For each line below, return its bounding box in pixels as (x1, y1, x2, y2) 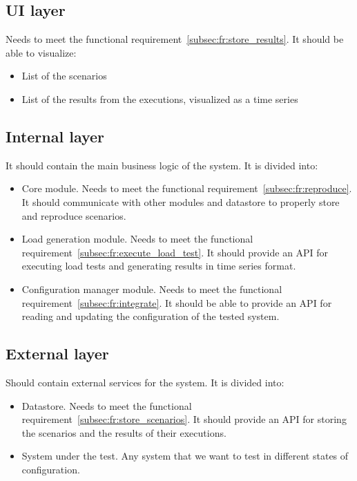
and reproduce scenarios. (21, 208, 126, 223)
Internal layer (6, 125, 105, 147)
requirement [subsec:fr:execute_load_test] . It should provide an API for (21, 245, 329, 259)
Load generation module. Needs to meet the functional (21, 232, 253, 246)
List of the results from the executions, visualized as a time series (21, 91, 298, 106)
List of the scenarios (21, 68, 107, 83)
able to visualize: (6, 45, 77, 59)
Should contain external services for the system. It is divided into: (6, 375, 284, 389)
